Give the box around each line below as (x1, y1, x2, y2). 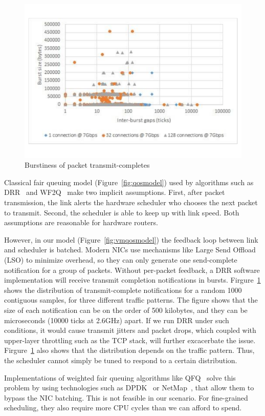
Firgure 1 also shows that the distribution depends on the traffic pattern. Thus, (4, 345, 255, 355)
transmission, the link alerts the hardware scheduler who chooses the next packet (4, 197, 258, 208)
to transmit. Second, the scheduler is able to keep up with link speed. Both (4, 207, 239, 217)
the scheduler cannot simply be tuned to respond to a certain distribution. (4, 354, 237, 365)
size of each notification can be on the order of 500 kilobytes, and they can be (4, 304, 248, 315)
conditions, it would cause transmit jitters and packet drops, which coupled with (4, 325, 256, 335)
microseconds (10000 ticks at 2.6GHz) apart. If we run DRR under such (4, 314, 229, 325)
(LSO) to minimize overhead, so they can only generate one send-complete (4, 254, 237, 265)
